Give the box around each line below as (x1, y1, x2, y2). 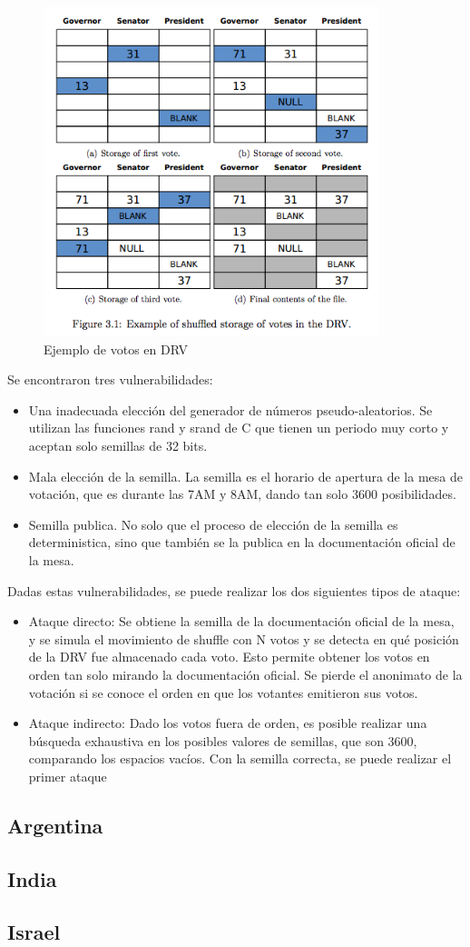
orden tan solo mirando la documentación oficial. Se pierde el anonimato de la (28, 664, 463, 683)
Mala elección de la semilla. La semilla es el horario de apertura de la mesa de (28, 466, 463, 485)
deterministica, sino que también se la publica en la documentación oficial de (28, 533, 455, 552)
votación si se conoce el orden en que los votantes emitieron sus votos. (28, 683, 418, 702)
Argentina (7, 811, 103, 839)
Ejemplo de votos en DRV (44, 339, 188, 358)
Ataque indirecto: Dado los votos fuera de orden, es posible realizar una (28, 713, 427, 733)
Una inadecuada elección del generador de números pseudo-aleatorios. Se (28, 400, 433, 419)
